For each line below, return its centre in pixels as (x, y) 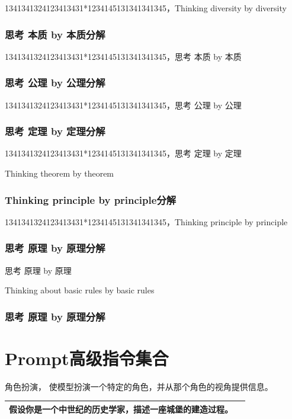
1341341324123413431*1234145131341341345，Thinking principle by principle (146, 221)
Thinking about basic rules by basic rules (80, 290)
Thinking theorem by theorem (60, 173)
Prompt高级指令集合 (87, 358)
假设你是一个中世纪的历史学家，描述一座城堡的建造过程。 (121, 409)
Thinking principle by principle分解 (91, 199)
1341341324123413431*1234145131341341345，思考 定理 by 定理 (123, 153)
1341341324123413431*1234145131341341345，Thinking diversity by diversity (146, 8)
